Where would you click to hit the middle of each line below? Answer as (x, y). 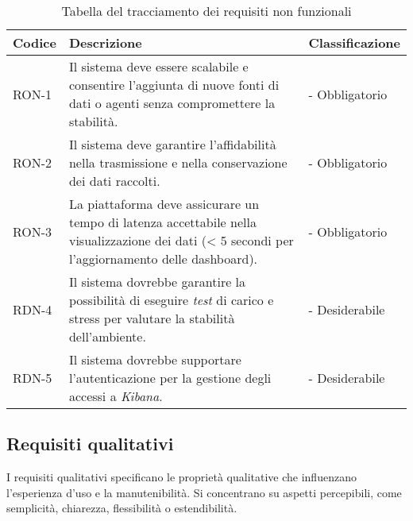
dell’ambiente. (107, 336)
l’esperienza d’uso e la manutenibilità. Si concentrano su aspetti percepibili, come (204, 492)
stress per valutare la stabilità (152, 318)
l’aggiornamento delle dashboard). (163, 259)
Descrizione (105, 42)
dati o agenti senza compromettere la (172, 103)
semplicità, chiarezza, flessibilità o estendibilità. (122, 508)
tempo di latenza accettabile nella (162, 222)
